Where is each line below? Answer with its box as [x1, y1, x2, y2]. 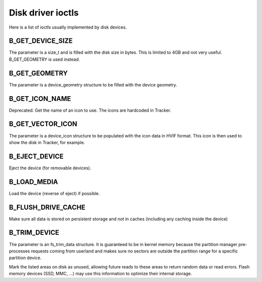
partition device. [9, 255, 42, 261]
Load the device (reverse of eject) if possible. [9, 190, 100, 196]
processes [9, 248, 30, 254]
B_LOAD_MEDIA [9, 178, 58, 186]
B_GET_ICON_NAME [9, 95, 71, 103]
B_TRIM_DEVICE [9, 229, 59, 237]
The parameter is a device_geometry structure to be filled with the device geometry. [9, 82, 177, 87]
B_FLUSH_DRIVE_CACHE [9, 203, 85, 211]
